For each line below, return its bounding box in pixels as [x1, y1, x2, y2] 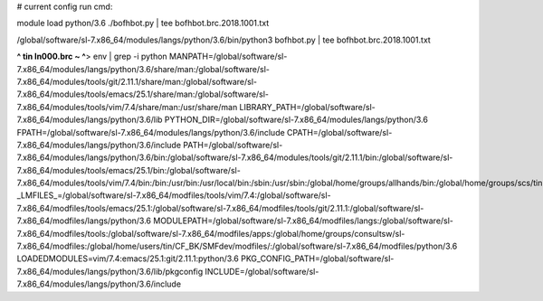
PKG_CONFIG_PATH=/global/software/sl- [240, 253, 395, 264]
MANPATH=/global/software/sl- [168, 51, 288, 62]
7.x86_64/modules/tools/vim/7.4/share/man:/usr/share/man [16, 101, 238, 112]
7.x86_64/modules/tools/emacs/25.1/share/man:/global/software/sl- [16, 89, 270, 99]
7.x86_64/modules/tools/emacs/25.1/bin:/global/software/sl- [16, 165, 242, 175]
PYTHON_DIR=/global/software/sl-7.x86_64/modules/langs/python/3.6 [164, 114, 429, 126]
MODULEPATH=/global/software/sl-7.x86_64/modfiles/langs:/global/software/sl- [152, 215, 454, 226]
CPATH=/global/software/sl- [286, 127, 393, 137]
